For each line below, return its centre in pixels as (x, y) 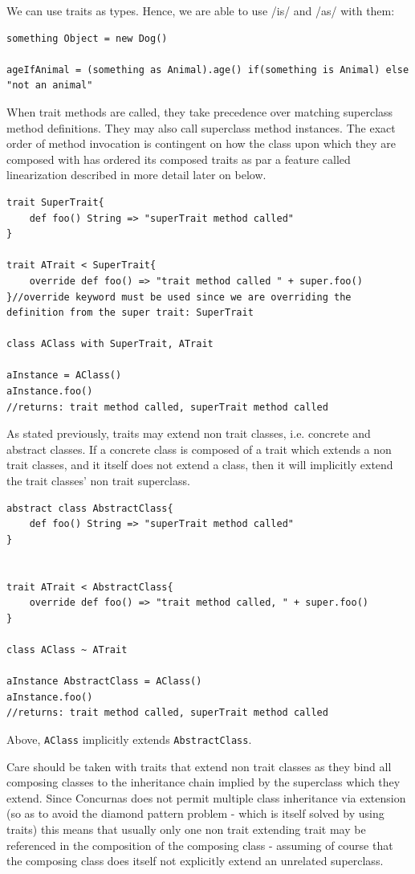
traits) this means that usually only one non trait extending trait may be (186, 829)
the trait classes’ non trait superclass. (98, 481)
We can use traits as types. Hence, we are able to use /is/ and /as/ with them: (201, 10)
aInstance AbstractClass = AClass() (104, 682)
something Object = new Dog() (87, 38)
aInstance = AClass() (64, 376)
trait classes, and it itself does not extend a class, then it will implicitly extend (200, 465)
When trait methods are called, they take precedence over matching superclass (200, 111)
